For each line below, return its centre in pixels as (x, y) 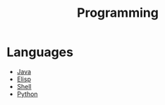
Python (27, 94)
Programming (118, 13)
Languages (40, 52)
